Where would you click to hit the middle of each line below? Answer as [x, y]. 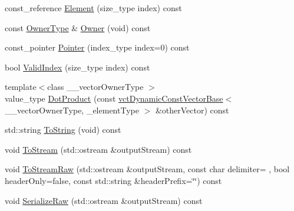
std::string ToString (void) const [63, 130]
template [21, 87]
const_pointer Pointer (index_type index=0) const [97, 47]
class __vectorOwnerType [95, 87]
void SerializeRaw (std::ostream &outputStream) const [104, 200]
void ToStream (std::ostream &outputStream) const [98, 149]
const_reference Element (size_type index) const [93, 8]
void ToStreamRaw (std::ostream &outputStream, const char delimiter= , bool [147, 169]
